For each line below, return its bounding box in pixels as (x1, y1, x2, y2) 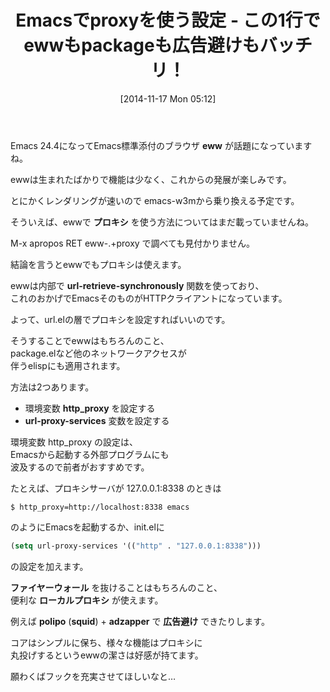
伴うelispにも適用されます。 (10, 359, 126, 371)
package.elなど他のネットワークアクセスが (10, 347, 187, 359)
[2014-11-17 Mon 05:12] (119, 92, 217, 105)
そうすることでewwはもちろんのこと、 (10, 334, 170, 346)
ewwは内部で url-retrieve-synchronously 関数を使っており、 (10, 279, 265, 291)
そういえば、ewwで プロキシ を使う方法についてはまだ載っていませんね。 (10, 216, 314, 228)
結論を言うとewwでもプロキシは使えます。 (10, 258, 187, 270)
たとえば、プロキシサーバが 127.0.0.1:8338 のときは (10, 482, 222, 494)
